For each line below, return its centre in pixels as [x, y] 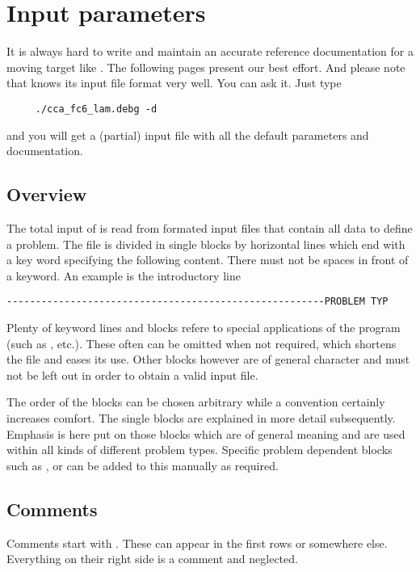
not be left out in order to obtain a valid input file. [132, 374]
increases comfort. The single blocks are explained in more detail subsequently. [201, 417]
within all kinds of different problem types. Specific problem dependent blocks [199, 450]
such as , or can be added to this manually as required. [143, 465]
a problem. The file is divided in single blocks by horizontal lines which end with [206, 244]
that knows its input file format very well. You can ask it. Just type [174, 83]
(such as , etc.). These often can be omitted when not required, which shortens [202, 343]
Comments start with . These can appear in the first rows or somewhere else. [197, 543]
